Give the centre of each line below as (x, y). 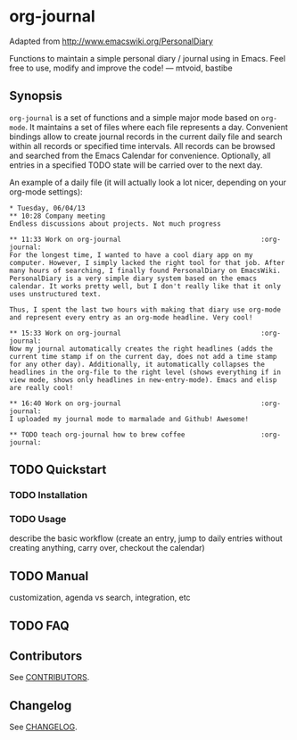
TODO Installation (48, 495)
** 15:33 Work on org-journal (66, 333)
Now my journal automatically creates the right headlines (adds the (141, 349)
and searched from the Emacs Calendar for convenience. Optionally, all (140, 155)
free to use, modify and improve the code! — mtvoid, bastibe (121, 68)
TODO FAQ (39, 625)
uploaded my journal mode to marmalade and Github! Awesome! (133, 419)
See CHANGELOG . (43, 727)
